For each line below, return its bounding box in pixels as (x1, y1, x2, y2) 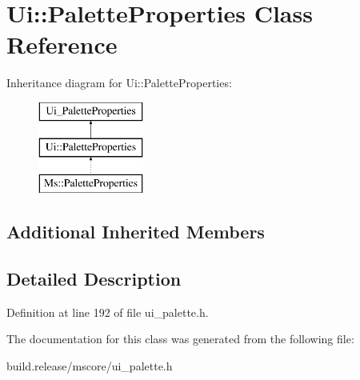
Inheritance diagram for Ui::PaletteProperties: (6, 74, 232, 91)
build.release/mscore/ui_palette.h (6, 358, 173, 374)
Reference (6, 28, 118, 61)
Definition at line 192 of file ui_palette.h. (6, 303, 209, 320)
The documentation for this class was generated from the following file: (6, 330, 354, 347)
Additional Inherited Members (6, 219, 265, 244)
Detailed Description (6, 266, 182, 291)
